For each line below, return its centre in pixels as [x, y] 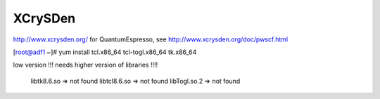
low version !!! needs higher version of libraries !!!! [85, 65]
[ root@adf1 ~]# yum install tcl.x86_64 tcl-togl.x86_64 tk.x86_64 [105, 52]
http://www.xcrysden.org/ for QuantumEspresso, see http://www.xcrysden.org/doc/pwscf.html [151, 39]
